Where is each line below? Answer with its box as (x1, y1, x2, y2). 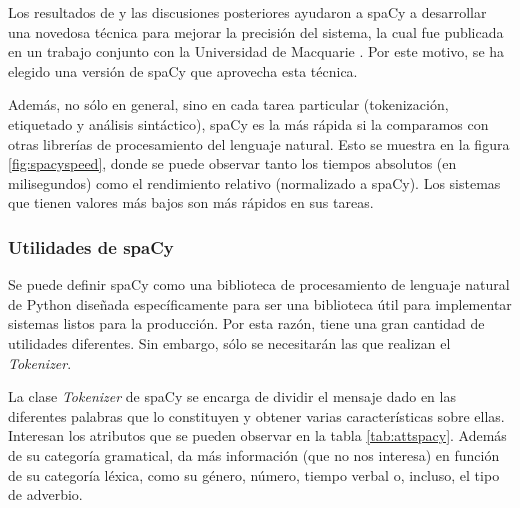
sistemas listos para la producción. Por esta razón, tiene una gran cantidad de (8, 313, 485, 334)
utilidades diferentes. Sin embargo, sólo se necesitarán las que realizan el (8, 332, 451, 353)
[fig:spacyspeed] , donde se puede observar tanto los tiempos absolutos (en (8, 153, 457, 174)
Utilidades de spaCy (8, 234, 174, 259)
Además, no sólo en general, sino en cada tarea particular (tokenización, (8, 94, 449, 115)
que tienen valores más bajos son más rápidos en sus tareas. (8, 192, 374, 213)
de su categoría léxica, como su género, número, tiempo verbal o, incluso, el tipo (8, 464, 500, 485)
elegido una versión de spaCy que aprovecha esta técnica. (8, 60, 358, 81)
